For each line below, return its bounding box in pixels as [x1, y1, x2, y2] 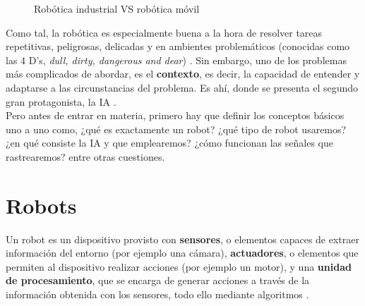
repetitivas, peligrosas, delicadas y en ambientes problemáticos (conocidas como [6, 39, 350, 54]
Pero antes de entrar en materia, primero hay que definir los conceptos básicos [6, 108, 345, 123]
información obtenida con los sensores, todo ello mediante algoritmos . [6, 287, 309, 302]
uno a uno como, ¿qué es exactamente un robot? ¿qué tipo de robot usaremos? [6, 121, 347, 136]
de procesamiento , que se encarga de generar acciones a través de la [6, 273, 310, 288]
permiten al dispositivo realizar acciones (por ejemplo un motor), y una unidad [6, 259, 352, 274]
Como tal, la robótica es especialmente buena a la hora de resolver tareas [6, 25, 323, 39]
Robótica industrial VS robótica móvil [34, 1, 200, 16]
